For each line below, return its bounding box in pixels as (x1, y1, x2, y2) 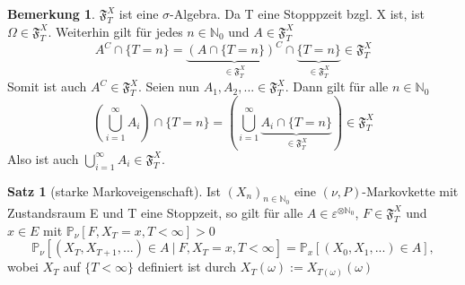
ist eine (118, 4, 159, 22)
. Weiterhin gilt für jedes (48, 22, 183, 40)
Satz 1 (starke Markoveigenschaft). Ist (7, 181, 221, 200)
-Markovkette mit (362, 181, 459, 200)
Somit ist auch (7, 77, 87, 96)
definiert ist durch (137, 257, 237, 276)
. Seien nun (137, 77, 199, 96)
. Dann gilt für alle (285, 77, 389, 96)
